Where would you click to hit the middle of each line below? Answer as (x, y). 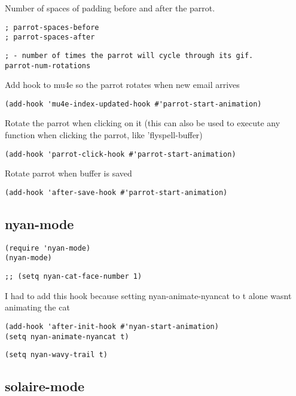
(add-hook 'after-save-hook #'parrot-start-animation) (116, 192)
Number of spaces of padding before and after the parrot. (110, 8)
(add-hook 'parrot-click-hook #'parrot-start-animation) (120, 154)
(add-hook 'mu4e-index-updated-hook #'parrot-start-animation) (133, 104)
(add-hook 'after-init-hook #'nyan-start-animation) (112, 326)
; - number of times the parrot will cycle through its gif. (129, 55)
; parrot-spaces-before (52, 27)
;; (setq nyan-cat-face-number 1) (74, 277)
